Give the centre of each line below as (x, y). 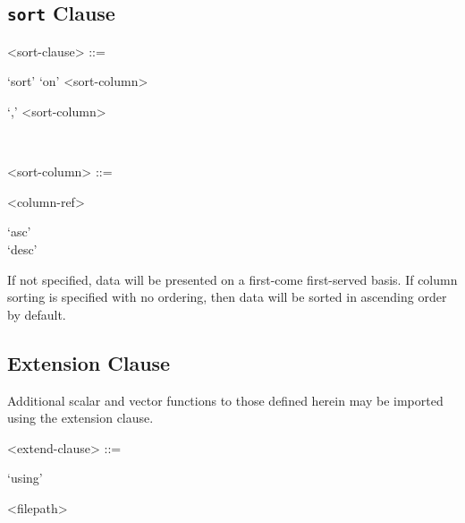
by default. (37, 314)
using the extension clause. (80, 418)
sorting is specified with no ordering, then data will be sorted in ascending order (227, 297)
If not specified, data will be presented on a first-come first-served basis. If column (232, 279)
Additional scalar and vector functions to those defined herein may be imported (225, 400)
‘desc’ (22, 249)
